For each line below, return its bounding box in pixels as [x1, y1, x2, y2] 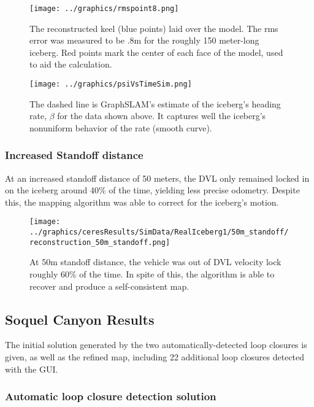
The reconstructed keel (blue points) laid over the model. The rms [29, 21, 278, 34]
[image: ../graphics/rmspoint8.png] [29, 4, 179, 13]
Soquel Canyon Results [5, 309, 155, 328]
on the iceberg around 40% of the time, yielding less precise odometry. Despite [5, 184, 300, 196]
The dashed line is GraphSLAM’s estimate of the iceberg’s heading [29, 97, 281, 110]
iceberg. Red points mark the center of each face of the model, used [29, 45, 283, 58]
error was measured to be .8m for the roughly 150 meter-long [29, 34, 259, 47]
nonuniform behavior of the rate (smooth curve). [29, 121, 212, 134]
